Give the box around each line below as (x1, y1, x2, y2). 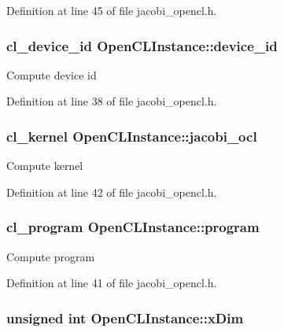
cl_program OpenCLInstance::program (6, 217, 260, 237)
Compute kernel (6, 157, 83, 174)
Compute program (6, 248, 95, 264)
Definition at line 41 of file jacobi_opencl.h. (6, 275, 217, 291)
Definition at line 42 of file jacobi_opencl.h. (6, 183, 217, 200)
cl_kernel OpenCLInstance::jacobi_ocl (6, 126, 257, 146)
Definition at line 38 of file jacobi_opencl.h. (6, 93, 217, 109)
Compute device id (6, 66, 97, 83)
